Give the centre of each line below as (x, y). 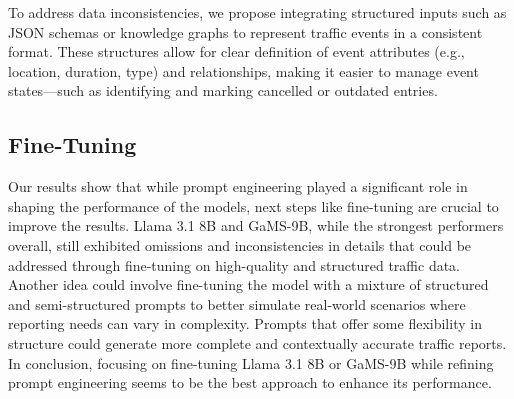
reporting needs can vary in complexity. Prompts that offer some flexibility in (245, 323)
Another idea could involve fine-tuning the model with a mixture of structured (248, 284)
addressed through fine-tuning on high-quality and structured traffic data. (234, 264)
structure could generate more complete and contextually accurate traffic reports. (257, 342)
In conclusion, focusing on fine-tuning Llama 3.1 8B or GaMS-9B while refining (251, 362)
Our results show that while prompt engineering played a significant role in (238, 186)
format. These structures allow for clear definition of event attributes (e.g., (236, 51)
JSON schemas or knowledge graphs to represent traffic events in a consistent (245, 31)
